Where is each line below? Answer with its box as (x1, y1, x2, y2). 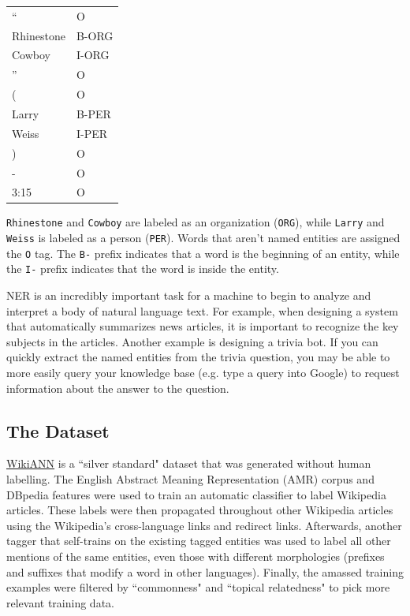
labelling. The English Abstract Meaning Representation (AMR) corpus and (6, 471, 375, 487)
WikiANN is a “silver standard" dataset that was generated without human (6, 455, 371, 472)
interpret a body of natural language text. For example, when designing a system (6, 302, 398, 319)
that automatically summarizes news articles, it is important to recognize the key (6, 318, 399, 334)
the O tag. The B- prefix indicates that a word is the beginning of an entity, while (6, 245, 400, 261)
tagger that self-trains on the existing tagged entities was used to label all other (6, 532, 391, 549)
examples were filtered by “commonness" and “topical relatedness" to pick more (6, 579, 390, 595)
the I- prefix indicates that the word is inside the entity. (6, 260, 279, 277)
